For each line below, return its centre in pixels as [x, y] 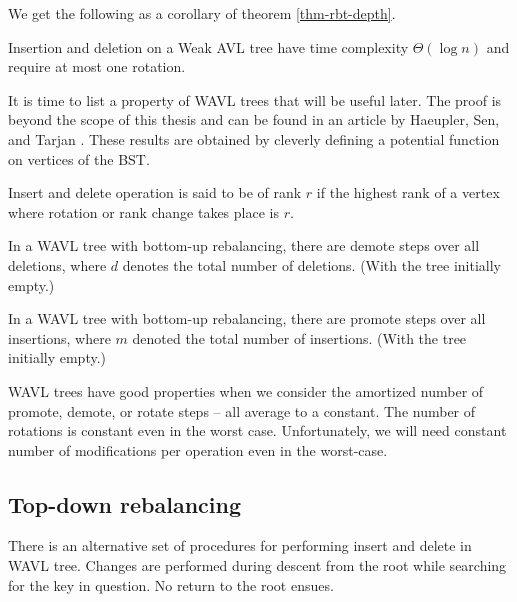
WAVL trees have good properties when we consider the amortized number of [246, 390]
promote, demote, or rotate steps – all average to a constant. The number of [242, 410]
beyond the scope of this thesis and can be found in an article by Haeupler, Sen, [254, 119]
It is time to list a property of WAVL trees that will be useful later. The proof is [255, 99]
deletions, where [57, 264]
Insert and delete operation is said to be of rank [155, 192]
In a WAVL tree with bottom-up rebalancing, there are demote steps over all [244, 245]
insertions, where [59, 337]
